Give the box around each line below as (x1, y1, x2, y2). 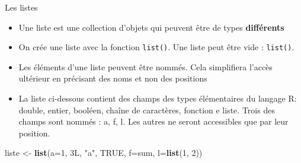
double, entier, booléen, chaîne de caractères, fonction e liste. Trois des (18, 103, 275, 116)
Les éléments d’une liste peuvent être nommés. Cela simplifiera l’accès (18, 60, 273, 73)
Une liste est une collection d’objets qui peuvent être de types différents (18, 21, 284, 33)
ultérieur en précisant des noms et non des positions (18, 72, 207, 84)
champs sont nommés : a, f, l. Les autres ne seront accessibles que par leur (18, 115, 289, 128)
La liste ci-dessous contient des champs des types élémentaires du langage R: (18, 92, 297, 105)
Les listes (5, 1, 38, 13)
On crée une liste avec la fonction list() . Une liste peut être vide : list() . (18, 41, 294, 53)
